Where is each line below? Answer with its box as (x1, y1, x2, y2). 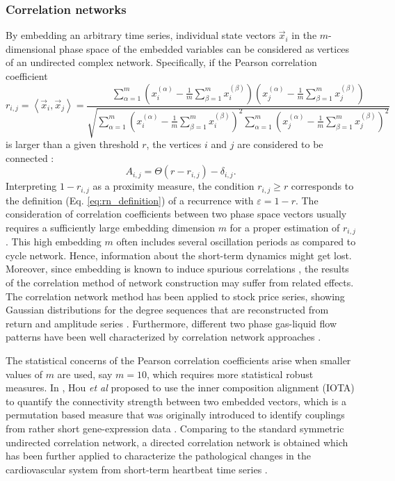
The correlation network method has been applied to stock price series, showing (6, 288, 345, 303)
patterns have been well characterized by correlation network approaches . (6, 329, 321, 344)
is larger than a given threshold (6, 137, 139, 152)
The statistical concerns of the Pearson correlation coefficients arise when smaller (6, 353, 351, 368)
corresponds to (291, 179, 354, 193)
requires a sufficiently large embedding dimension (6, 220, 215, 234)
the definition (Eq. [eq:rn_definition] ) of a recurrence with (6, 193, 254, 207)
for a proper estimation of (229, 220, 340, 234)
